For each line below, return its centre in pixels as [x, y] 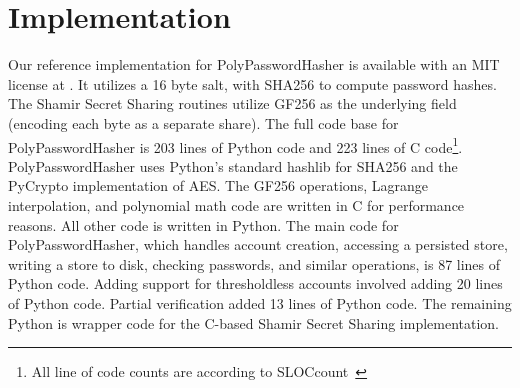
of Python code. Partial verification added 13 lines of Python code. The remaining [260, 302]
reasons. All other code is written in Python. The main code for [203, 224]
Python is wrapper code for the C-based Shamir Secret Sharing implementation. [254, 322]
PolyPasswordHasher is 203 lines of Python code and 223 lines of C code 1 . [235, 145]
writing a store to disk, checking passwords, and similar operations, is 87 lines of [254, 263]
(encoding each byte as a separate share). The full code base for [203, 122]
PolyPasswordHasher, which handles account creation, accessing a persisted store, [258, 244]
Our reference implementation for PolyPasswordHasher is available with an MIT [254, 64]
